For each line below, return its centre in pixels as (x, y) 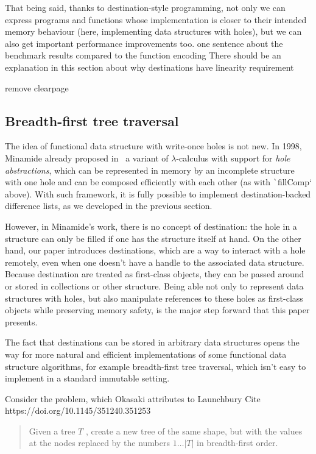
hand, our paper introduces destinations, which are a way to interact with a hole (155, 250)
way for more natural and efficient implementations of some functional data (146, 354)
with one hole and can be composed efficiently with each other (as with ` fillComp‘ (158, 182)
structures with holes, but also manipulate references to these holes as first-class (154, 298)
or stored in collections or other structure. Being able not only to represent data (154, 286)
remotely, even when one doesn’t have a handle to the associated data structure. (155, 262)
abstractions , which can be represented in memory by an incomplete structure (150, 170)
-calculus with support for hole (233, 158)
